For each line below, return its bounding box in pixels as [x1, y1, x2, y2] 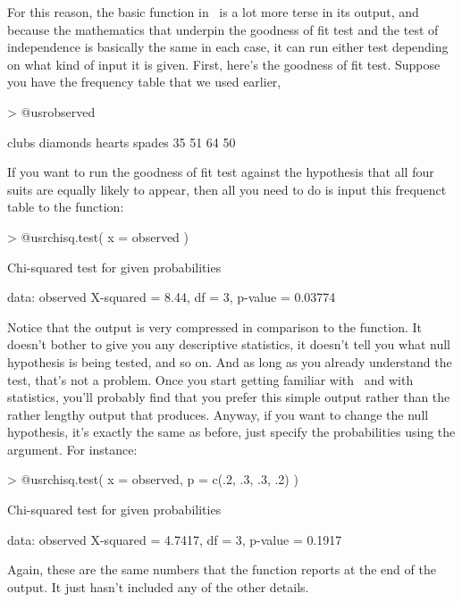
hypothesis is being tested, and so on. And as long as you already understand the [7, 352, 452, 371]
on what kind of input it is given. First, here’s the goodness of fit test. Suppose [7, 54, 441, 73]
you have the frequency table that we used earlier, [7, 72, 281, 91]
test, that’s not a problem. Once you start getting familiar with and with [7, 370, 414, 389]
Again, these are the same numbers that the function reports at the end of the [7, 560, 436, 579]
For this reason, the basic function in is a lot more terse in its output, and [7, 3, 419, 21]
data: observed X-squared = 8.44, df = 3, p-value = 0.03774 [7, 288, 336, 306]
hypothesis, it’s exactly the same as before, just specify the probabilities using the [7, 422, 456, 441]
